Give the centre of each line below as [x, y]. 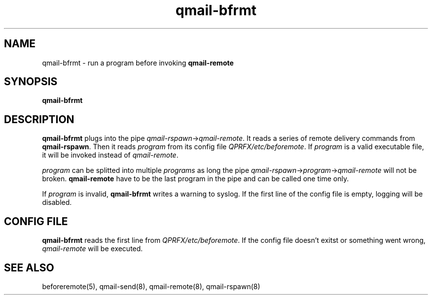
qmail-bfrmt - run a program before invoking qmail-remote [138, 63]
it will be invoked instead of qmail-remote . [110, 155]
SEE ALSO [29, 267]
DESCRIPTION [39, 119]
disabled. [57, 202]
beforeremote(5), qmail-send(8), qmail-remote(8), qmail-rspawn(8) [151, 286]
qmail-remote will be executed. [92, 249]
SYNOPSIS [31, 82]
